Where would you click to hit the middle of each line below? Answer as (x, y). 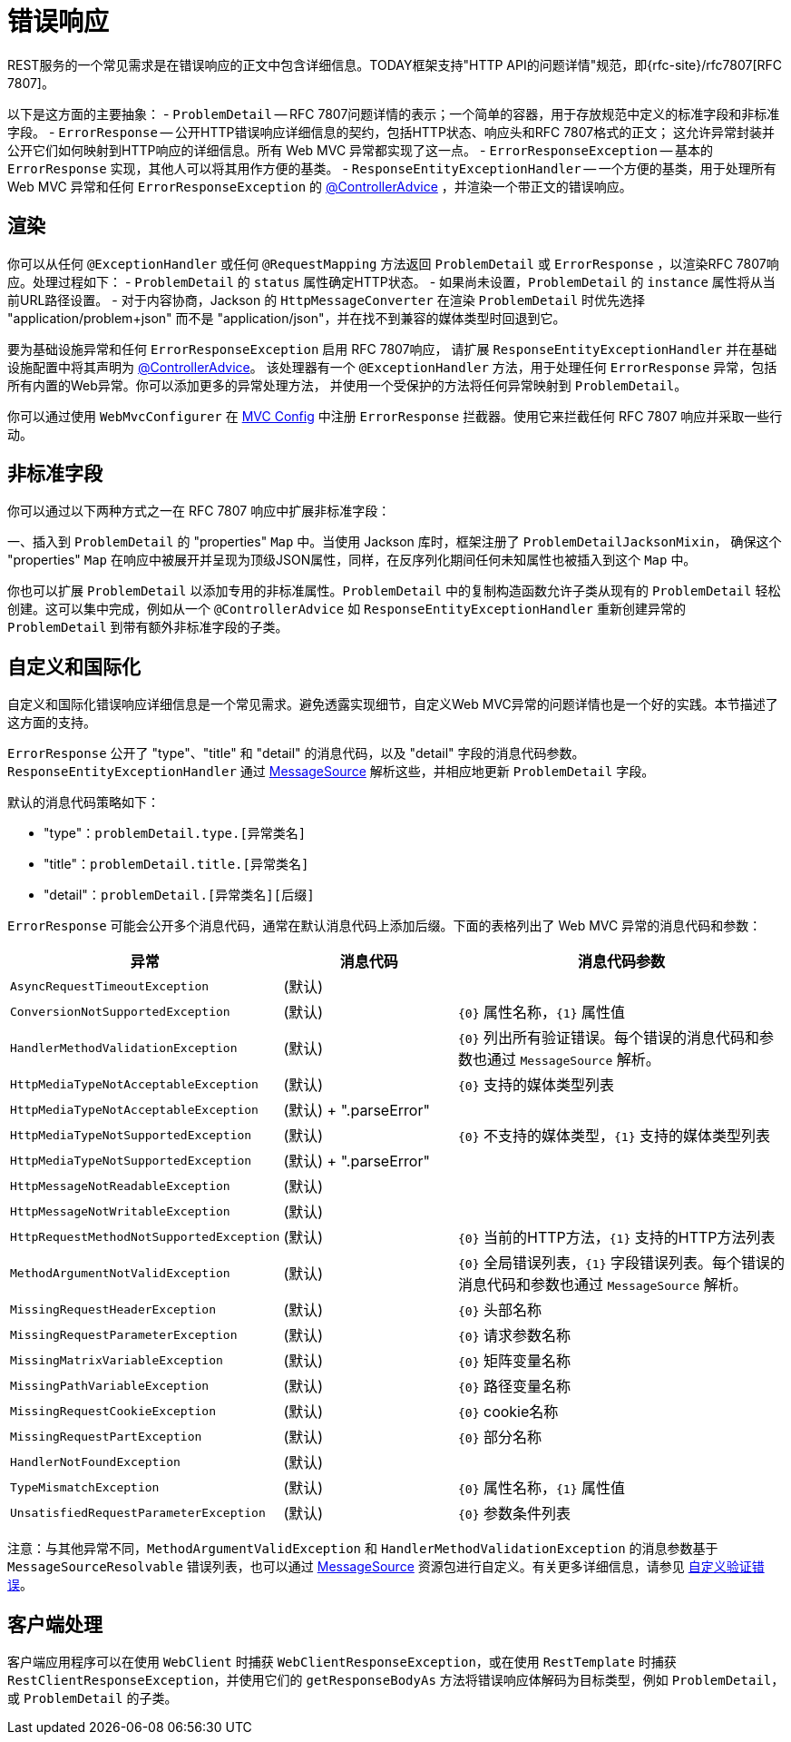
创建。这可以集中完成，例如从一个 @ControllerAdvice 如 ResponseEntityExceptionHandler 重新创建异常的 (347, 609)
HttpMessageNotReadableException (120, 1186)
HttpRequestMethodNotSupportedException (145, 1236)
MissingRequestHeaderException (113, 1309)
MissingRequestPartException (106, 1436)
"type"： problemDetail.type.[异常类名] (175, 833)
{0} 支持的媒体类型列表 (536, 1085)
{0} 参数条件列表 (514, 1514)
